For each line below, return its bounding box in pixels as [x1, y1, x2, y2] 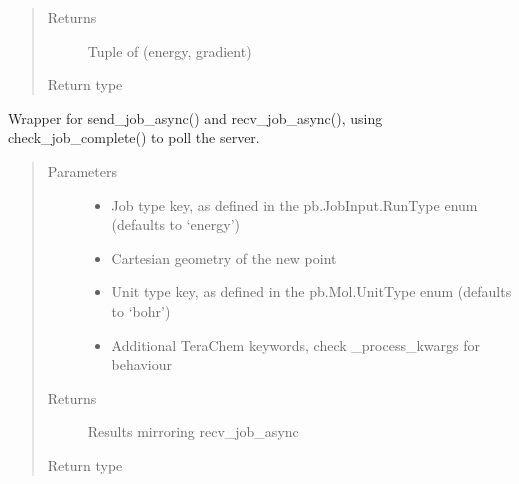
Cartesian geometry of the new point [111, 247, 337, 268]
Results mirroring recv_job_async [87, 421, 299, 442]
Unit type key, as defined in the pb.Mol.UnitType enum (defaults [111, 281, 512, 302]
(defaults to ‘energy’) [111, 214, 241, 235]
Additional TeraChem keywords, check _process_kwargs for [111, 334, 480, 355]
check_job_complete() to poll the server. [8, 127, 260, 148]
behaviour [111, 354, 172, 375]
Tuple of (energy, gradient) [87, 40, 252, 61]
